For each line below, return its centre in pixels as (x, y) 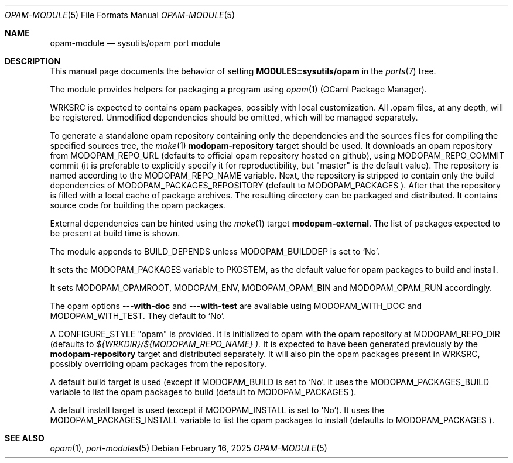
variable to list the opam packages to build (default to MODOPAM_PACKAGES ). (203, 392)
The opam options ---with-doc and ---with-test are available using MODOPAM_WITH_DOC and (236, 306)
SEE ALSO (25, 438)
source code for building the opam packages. (138, 205)
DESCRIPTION (33, 61)
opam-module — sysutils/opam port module (135, 43)
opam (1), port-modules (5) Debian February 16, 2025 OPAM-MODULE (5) (189, 448)
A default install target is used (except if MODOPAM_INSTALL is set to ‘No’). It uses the (217, 410)
